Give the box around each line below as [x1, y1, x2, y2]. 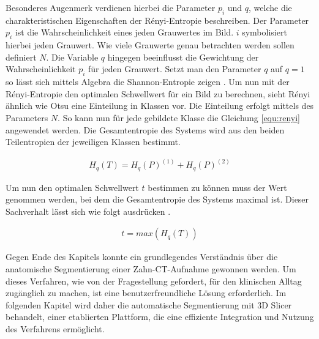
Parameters [6, 111, 48, 124]
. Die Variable [46, 50, 99, 63]
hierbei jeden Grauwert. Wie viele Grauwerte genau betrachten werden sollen [6, 39, 295, 51]
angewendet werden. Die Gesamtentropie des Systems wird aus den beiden [6, 123, 285, 136]
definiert [6, 50, 37, 63]
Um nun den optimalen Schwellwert [6, 181, 139, 193]
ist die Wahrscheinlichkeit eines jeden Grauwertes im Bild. [15, 26, 234, 39]
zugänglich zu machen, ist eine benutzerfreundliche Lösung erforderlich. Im [6, 286, 287, 299]
